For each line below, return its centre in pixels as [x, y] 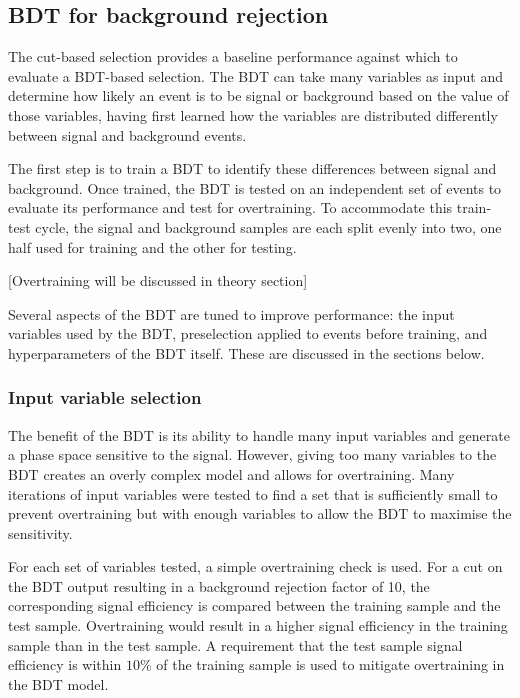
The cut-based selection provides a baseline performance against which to [233, 56]
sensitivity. [40, 532]
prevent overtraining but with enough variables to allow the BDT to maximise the [260, 513]
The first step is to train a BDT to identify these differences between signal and [252, 168]
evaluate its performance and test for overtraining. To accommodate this [230, 207]
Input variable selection [105, 397]
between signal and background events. [127, 134]
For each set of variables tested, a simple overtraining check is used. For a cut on [255, 566]
